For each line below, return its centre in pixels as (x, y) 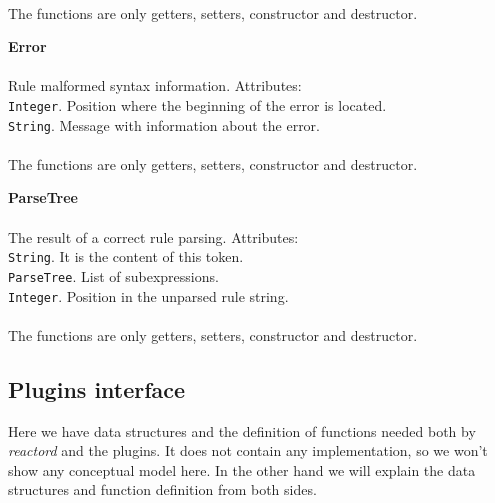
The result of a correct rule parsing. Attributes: (153, 236)
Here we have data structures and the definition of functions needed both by (242, 430)
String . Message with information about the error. (164, 124)
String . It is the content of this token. (126, 256)
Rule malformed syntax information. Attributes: (155, 85)
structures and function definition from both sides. (162, 489)
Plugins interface (97, 388)
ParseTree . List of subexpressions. (113, 275)
